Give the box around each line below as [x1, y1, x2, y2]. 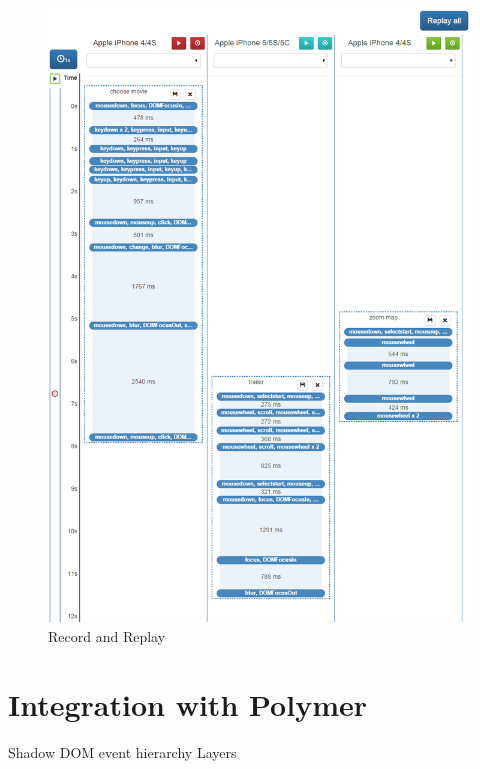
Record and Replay [48, 625, 166, 646]
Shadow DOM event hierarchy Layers [8, 742, 237, 763]
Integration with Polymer [8, 684, 367, 725]
